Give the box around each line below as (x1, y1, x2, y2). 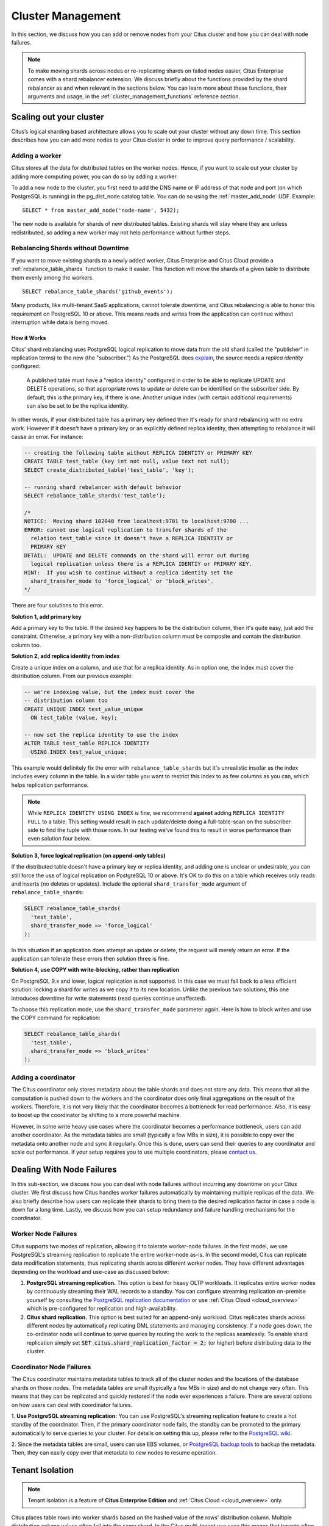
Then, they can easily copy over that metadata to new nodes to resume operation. (11, 1449, 218, 1456)
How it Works (11, 334, 46, 342)
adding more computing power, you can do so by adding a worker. (11, 173, 178, 180)
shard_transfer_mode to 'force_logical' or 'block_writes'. (30, 577, 214, 584)
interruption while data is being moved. (11, 319, 110, 326)
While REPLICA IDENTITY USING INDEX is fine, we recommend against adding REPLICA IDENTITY (27, 809, 285, 817)
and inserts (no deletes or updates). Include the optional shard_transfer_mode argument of (11, 880, 247, 888)
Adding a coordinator (11, 1073, 76, 1082)
